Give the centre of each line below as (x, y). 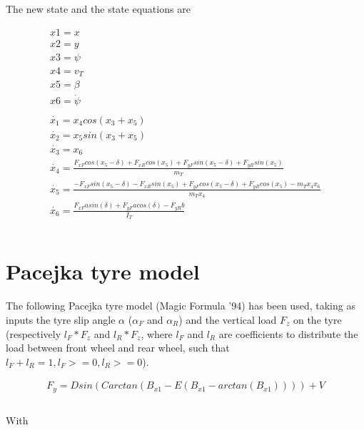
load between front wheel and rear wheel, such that (118, 348)
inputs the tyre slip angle (61, 319)
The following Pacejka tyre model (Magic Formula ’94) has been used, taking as (181, 306)
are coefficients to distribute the (288, 333)
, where (157, 333)
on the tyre (317, 319)
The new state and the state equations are (98, 9)
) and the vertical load (228, 319)
